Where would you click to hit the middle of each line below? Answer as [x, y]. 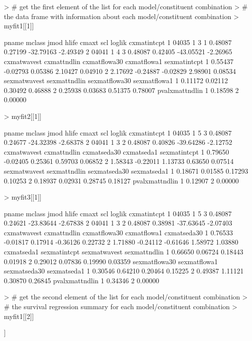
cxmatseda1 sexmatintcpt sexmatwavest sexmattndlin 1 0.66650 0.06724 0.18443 [124, 252]
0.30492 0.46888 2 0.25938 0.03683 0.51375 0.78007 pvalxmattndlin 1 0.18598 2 [121, 90]
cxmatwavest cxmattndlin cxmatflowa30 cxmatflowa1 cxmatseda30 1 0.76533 [118, 232]
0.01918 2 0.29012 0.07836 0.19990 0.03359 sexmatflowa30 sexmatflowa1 [111, 261]
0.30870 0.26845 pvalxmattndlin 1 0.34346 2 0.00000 [82, 280]
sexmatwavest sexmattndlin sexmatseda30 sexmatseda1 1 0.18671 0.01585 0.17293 [126, 170]
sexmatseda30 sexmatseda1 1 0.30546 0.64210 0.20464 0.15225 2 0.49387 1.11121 [124, 271]
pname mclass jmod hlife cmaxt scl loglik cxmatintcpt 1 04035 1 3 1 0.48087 [118, 42]
